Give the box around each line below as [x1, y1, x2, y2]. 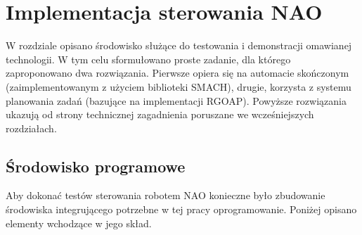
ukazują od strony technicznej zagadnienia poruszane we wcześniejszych [6, 107, 314, 122]
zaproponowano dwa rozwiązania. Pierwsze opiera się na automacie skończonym [6, 65, 349, 80]
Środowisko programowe [6, 155, 186, 177]
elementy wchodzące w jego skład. [6, 215, 152, 230]
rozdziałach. [6, 120, 57, 135]
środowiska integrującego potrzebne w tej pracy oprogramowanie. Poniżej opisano [6, 202, 357, 217]
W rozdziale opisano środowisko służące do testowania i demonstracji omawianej [6, 38, 352, 53]
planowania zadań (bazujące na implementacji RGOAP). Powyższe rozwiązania [6, 93, 347, 108]
